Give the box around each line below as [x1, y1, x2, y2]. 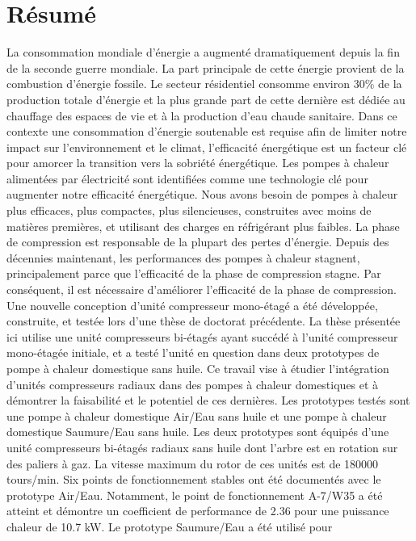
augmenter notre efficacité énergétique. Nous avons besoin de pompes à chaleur [6, 186, 398, 203]
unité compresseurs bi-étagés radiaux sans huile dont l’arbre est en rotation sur [6, 438, 398, 455]
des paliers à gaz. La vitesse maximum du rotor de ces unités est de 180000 [6, 455, 379, 472]
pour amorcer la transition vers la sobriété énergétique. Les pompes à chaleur [6, 154, 389, 171]
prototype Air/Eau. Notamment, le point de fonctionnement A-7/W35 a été [6, 486, 383, 503]
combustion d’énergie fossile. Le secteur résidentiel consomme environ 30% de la [6, 75, 402, 92]
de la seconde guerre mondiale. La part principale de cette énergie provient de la [6, 59, 405, 76]
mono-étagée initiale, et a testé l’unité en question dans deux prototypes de [6, 344, 380, 361]
